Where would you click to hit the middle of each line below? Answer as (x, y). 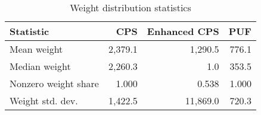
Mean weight (36, 49)
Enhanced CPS (183, 31)
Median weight (40, 66)
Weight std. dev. (44, 100)
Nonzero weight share (54, 83)
